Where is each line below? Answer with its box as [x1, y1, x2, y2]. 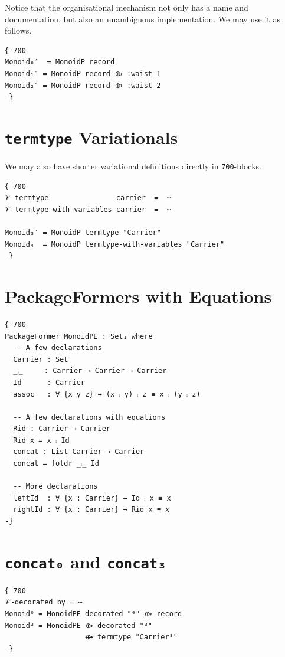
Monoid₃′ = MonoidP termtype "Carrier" [5, 228, 161, 237]
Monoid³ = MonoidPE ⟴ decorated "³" [5, 621, 152, 630]
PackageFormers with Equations [5, 284, 272, 308]
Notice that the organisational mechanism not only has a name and [5, 1, 248, 13]
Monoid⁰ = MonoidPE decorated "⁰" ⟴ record [5, 610, 182, 619]
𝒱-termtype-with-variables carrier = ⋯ [5, 205, 171, 214]
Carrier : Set [13, 355, 68, 364]
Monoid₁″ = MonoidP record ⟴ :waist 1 [5, 69, 161, 78]
